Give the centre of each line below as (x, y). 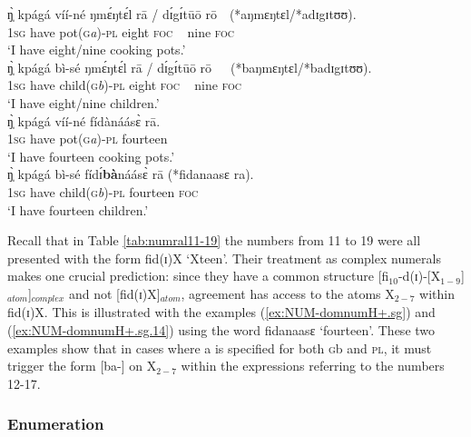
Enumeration (56, 424)
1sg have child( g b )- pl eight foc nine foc (124, 85)
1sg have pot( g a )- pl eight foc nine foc (121, 31)
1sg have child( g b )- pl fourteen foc (103, 191)
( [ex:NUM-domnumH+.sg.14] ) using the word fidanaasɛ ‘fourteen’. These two (221, 329)
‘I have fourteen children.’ (78, 209)
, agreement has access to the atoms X (288, 293)
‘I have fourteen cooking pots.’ (91, 156)
